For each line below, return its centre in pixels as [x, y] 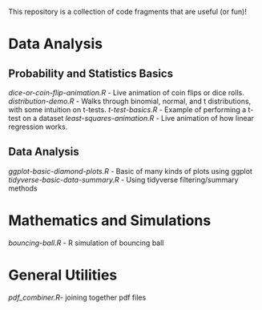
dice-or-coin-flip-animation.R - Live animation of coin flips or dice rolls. [126, 93]
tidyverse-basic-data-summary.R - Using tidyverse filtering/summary [123, 179]
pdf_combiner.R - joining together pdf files [77, 297]
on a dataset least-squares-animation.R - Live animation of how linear [139, 118]
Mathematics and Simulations [110, 220]
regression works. [38, 127]
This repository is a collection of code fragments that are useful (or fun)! [127, 12]
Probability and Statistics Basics [91, 73]
